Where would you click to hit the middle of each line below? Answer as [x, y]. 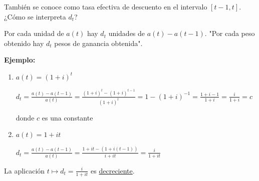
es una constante [67, 117]
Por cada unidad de [34, 33]
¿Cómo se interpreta [35, 16]
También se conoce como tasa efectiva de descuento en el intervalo [106, 6]
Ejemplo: [20, 60]
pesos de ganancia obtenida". [98, 43]
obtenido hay [24, 43]
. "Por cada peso [230, 33]
